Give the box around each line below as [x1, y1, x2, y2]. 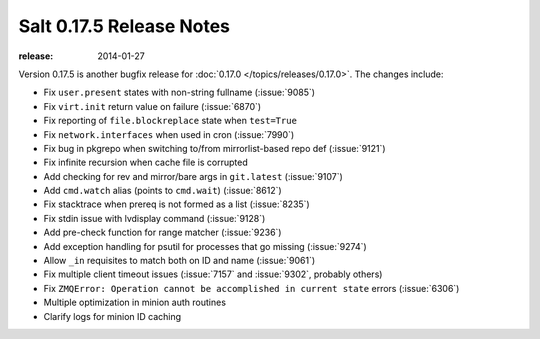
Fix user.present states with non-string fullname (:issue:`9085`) [43, 86, 315, 99]
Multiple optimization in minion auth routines [43, 296, 227, 309]
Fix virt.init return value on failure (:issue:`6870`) [43, 100, 262, 112]
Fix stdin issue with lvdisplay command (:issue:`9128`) [43, 212, 266, 224]
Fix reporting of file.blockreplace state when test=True [43, 115, 297, 127]
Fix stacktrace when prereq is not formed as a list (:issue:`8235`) [43, 198, 310, 210]
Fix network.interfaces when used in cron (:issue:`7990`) [43, 128, 295, 140]
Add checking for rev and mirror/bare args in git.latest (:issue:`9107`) [43, 170, 344, 182]
